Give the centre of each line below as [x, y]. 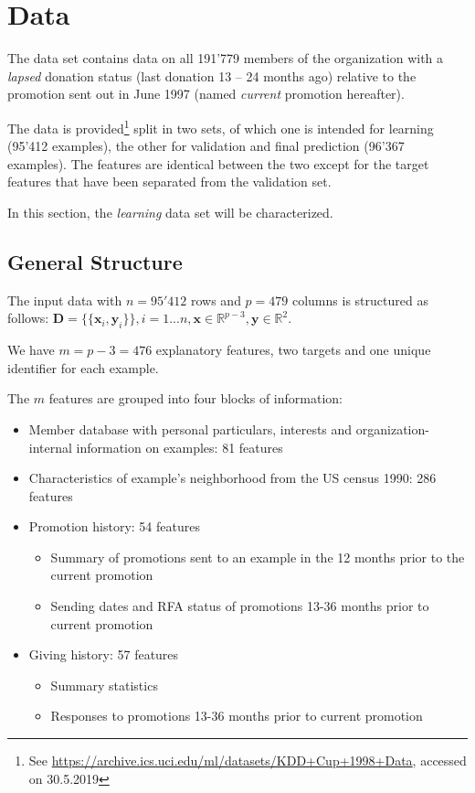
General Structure [95, 261]
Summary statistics [104, 685]
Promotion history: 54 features [114, 526]
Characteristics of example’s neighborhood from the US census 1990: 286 [232, 478]
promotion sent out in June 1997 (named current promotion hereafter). [206, 94]
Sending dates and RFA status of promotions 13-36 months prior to [240, 606]
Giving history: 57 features [104, 654]
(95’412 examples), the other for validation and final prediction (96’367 [206, 146]
